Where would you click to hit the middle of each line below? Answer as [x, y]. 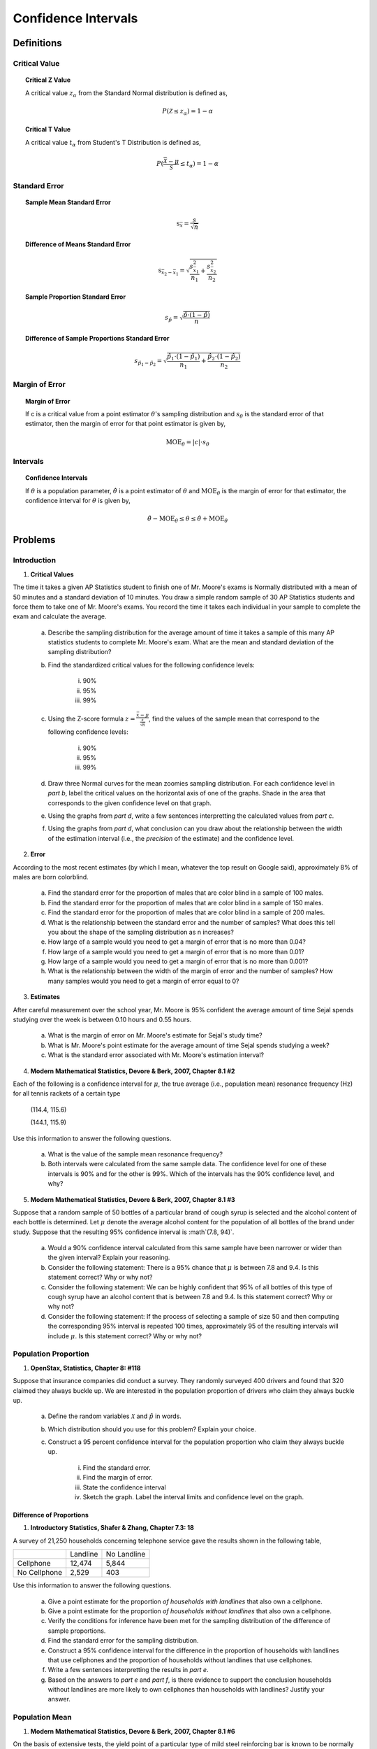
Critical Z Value [48, 80]
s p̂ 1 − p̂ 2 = [148, 362]
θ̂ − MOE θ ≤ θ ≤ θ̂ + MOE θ [188, 520]
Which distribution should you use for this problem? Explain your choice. [152, 1429]
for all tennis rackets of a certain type [67, 1093]
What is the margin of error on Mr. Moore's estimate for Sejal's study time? [155, 1035]
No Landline [126, 1555]
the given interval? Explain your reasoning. [109, 1258]
